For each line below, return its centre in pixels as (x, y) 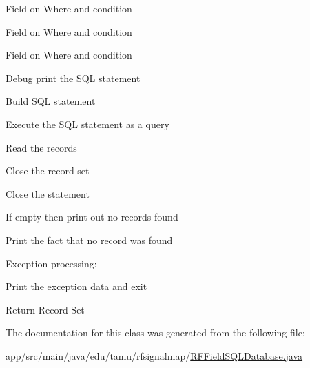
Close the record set (48, 171)
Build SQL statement (51, 101)
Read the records (41, 147)
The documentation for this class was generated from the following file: (155, 333)
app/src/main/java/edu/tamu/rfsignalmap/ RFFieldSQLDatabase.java (154, 355)
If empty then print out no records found (92, 217)
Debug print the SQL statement (73, 78)
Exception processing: (51, 263)
